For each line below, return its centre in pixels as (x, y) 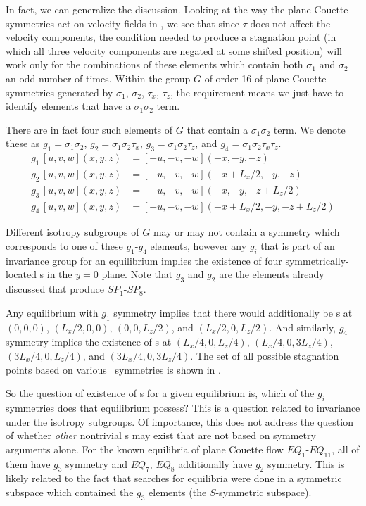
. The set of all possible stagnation (265, 356)
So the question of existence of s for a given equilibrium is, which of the (160, 393)
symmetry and (97, 463)
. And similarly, (302, 327)
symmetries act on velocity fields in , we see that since (123, 23)
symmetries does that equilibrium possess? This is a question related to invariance (183, 407)
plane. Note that (137, 274)
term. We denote (309, 129)
